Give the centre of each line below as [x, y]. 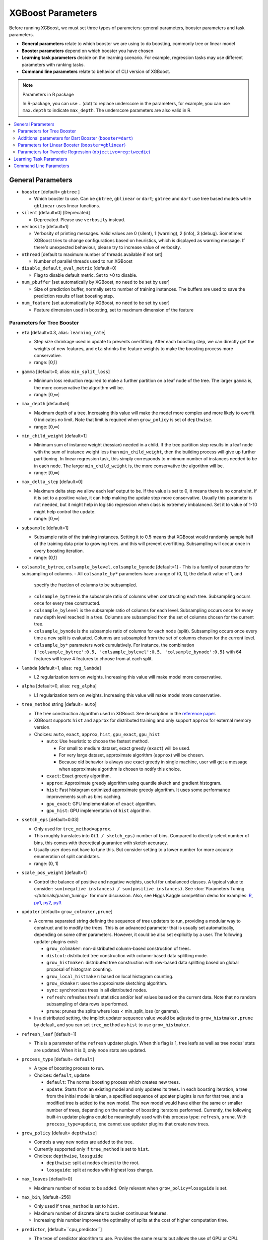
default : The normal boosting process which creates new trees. [113, 1082]
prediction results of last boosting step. [74, 296]
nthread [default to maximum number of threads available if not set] [92, 254]
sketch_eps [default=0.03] [50, 820]
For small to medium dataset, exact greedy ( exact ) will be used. [125, 748]
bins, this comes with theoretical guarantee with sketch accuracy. [101, 843]
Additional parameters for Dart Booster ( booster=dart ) [76, 138]
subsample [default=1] [45, 528]
